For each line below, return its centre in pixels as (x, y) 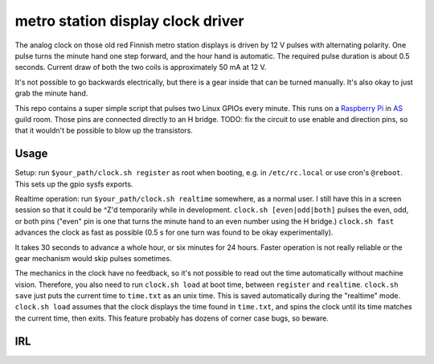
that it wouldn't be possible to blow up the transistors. (104, 131)
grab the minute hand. (51, 93)
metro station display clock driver (129, 21)
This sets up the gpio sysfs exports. (74, 184)
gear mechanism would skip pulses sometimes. (93, 258)
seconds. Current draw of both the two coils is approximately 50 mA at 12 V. (141, 67)
